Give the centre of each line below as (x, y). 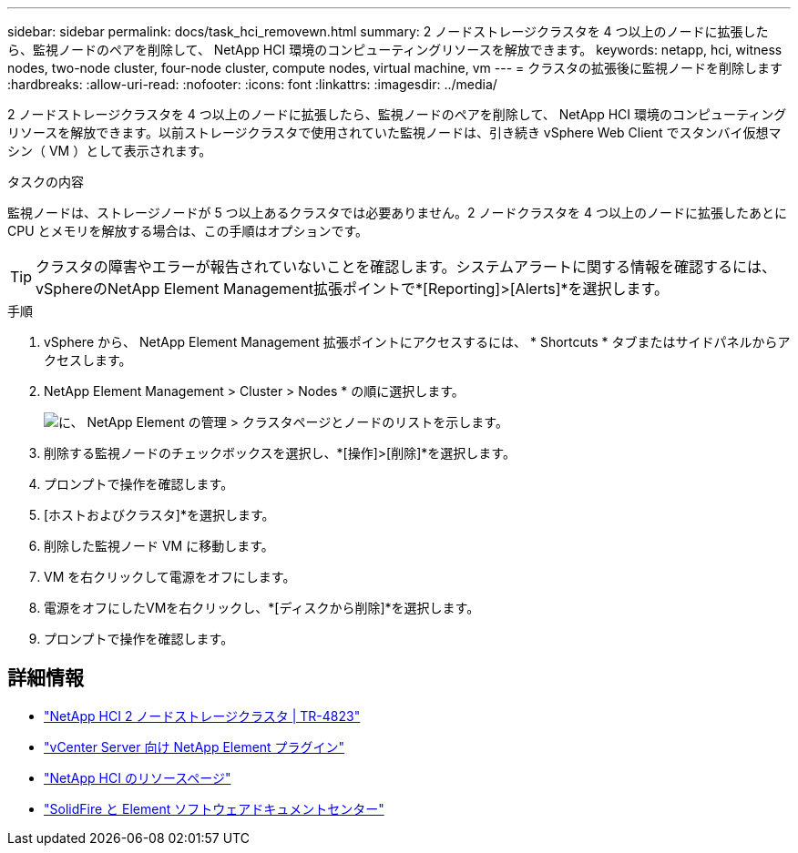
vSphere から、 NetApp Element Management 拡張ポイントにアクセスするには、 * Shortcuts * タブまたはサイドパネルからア (417, 342)
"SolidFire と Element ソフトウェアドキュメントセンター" (214, 808)
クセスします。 (88, 360)
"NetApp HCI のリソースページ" (138, 777)
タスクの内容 (46, 182)
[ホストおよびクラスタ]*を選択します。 (159, 515)
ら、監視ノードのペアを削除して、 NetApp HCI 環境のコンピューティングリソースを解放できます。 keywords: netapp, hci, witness (395, 50)
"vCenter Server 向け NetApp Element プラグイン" (194, 746)
